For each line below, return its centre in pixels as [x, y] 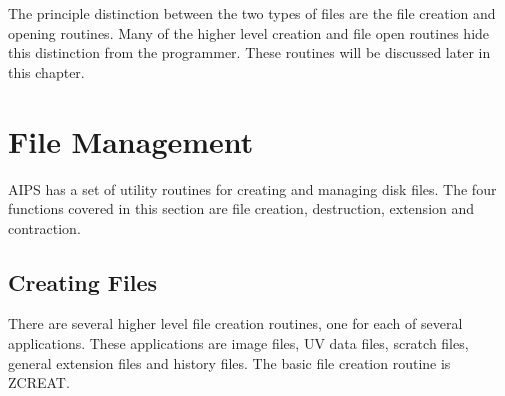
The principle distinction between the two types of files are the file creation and [252, 13]
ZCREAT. [39, 382]
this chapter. [46, 71]
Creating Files [83, 281]
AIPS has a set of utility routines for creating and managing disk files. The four [252, 188]
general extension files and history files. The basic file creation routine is [229, 362]
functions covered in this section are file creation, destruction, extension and [241, 208]
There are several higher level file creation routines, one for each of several [235, 323]
